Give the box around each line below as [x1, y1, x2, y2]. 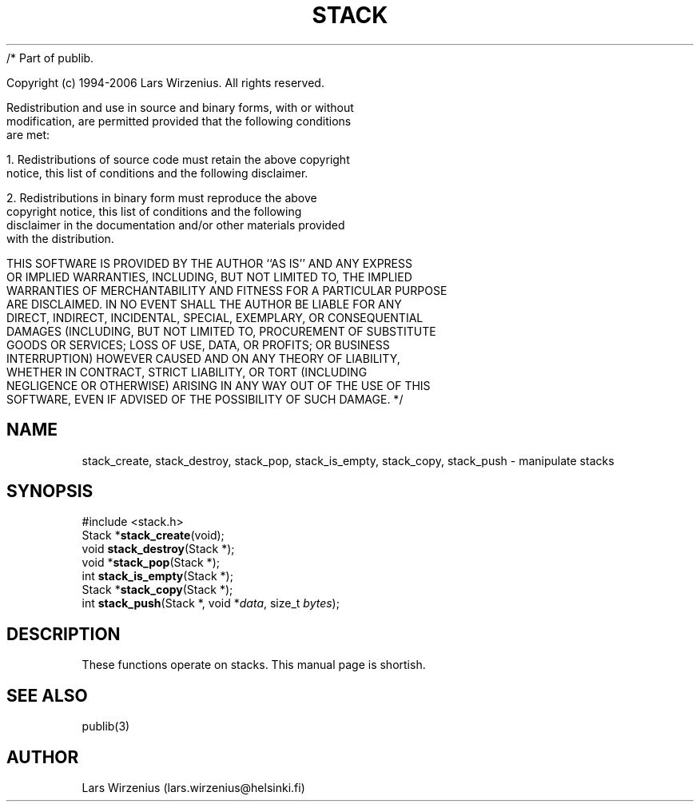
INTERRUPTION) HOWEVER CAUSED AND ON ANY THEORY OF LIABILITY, [6, 351, 400, 365]
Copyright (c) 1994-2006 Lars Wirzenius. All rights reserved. [6, 75, 324, 90]
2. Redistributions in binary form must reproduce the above [6, 190, 317, 205]
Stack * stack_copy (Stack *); [82, 583, 233, 597]
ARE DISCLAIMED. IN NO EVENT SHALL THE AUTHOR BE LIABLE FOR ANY [6, 297, 402, 311]
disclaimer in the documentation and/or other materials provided [6, 217, 345, 232]
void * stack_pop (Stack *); [82, 555, 220, 570]
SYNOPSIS [6, 481, 93, 502]
